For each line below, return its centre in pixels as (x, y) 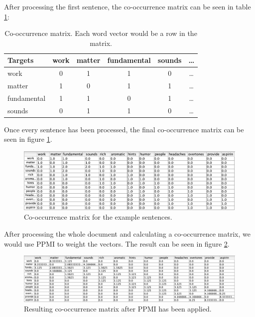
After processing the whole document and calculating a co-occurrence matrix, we (127, 233)
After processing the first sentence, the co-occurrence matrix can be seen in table (127, 6)
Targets (21, 60)
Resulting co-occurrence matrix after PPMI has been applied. (118, 309)
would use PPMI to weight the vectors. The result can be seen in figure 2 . (117, 243)
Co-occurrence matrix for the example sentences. (98, 217)
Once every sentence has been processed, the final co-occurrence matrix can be (124, 129)
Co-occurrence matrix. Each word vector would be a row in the (101, 33)
